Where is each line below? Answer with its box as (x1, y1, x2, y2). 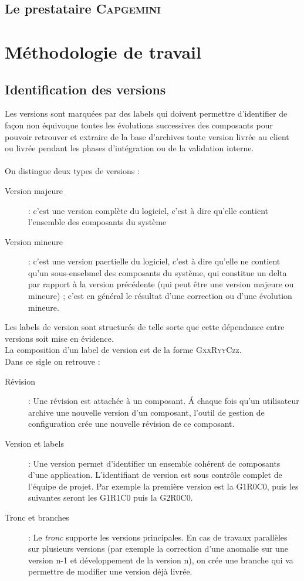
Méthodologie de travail (5, 39, 201, 63)
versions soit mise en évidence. (5, 332, 114, 344)
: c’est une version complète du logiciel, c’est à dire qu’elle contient (28, 204, 268, 216)
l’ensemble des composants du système (28, 216, 167, 228)
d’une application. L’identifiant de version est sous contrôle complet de (28, 468, 282, 481)
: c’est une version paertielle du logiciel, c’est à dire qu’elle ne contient (28, 255, 281, 267)
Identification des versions (5, 80, 166, 98)
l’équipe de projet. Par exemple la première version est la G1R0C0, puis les (28, 480, 299, 492)
